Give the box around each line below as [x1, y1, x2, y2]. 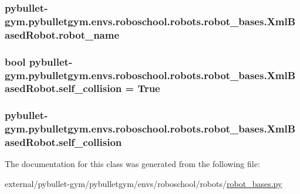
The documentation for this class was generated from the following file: [5, 158, 260, 170]
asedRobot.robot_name [5, 27, 120, 42]
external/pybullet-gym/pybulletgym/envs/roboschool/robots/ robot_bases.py [5, 178, 282, 190]
